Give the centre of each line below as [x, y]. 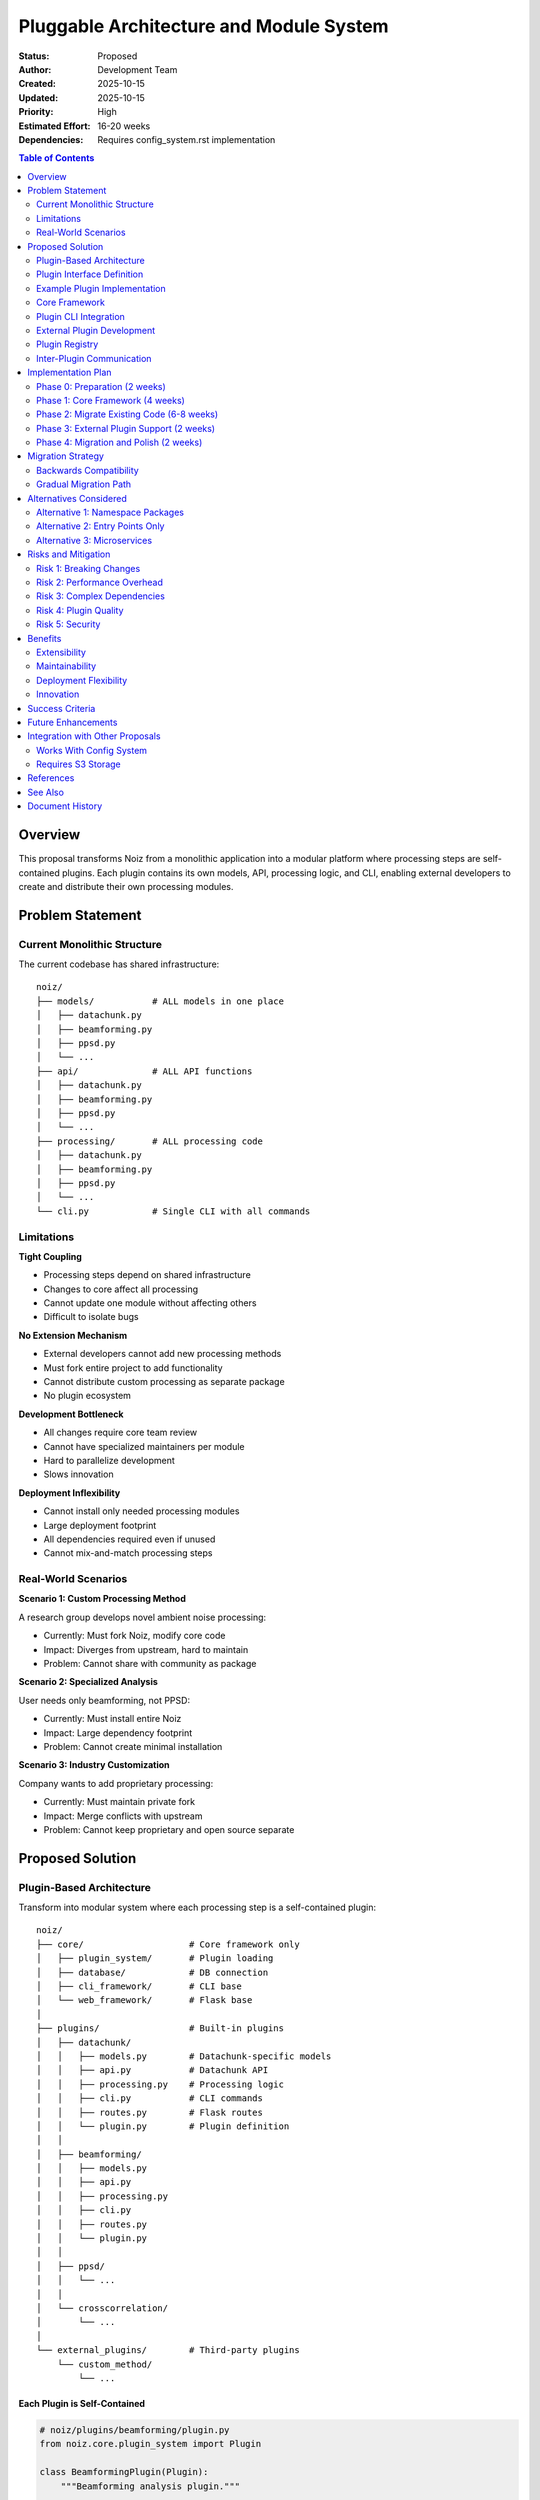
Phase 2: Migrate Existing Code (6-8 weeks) [127, 414]
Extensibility [61, 652]
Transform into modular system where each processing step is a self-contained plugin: [197, 1907]
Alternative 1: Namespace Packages [110, 512]
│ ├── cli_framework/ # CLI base [139, 1986]
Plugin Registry [67, 344]
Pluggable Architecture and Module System [203, 26]
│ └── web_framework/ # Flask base [144, 2000]
